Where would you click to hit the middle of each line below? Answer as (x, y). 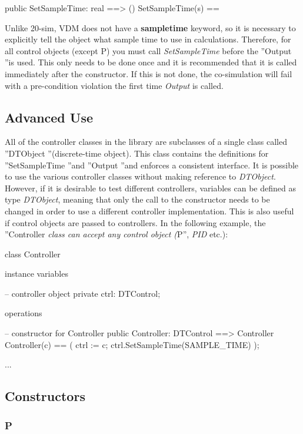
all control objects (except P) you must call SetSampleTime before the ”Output (148, 50)
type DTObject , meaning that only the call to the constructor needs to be (137, 199)
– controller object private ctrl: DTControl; (83, 293)
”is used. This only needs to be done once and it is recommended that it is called (151, 62)
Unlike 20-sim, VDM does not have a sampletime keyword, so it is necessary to (150, 27)
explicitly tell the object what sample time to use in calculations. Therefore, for (148, 39)
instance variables (36, 274)
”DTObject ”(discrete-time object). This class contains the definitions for (137, 153)
